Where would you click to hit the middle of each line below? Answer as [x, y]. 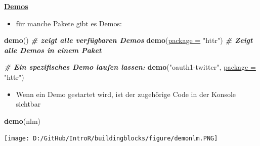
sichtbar [28, 104]
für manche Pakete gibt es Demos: [69, 23]
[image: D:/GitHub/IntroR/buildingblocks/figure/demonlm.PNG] [111, 139]
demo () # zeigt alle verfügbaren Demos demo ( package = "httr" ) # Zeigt [128, 40]
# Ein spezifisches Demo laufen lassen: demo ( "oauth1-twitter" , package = [130, 67]
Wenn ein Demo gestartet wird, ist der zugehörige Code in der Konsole [126, 94]
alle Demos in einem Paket [53, 50]
